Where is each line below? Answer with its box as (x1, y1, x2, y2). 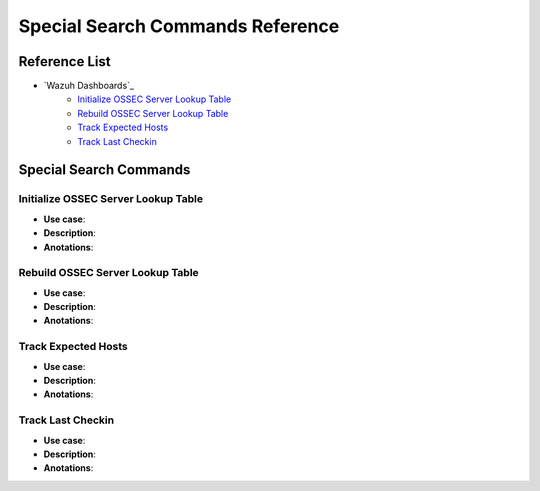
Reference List (18, 53, 111, 70)
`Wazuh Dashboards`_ (43, 80, 135, 92)
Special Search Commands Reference (18, 15, 340, 37)
